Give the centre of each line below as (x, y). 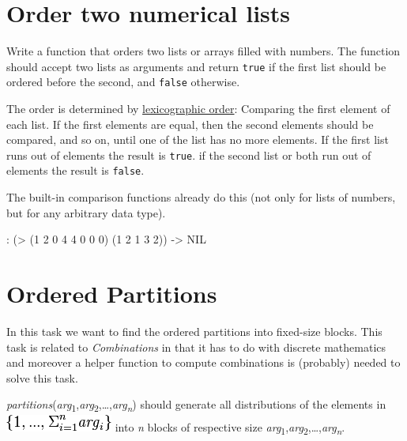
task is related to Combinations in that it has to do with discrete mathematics (196, 347)
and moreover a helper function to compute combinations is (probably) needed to (203, 362)
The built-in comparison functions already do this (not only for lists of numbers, (201, 197)
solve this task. (42, 377)
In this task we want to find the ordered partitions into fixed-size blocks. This (194, 332)
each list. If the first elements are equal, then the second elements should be (190, 124)
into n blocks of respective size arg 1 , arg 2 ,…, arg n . (230, 428)
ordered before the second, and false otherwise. (123, 82)
